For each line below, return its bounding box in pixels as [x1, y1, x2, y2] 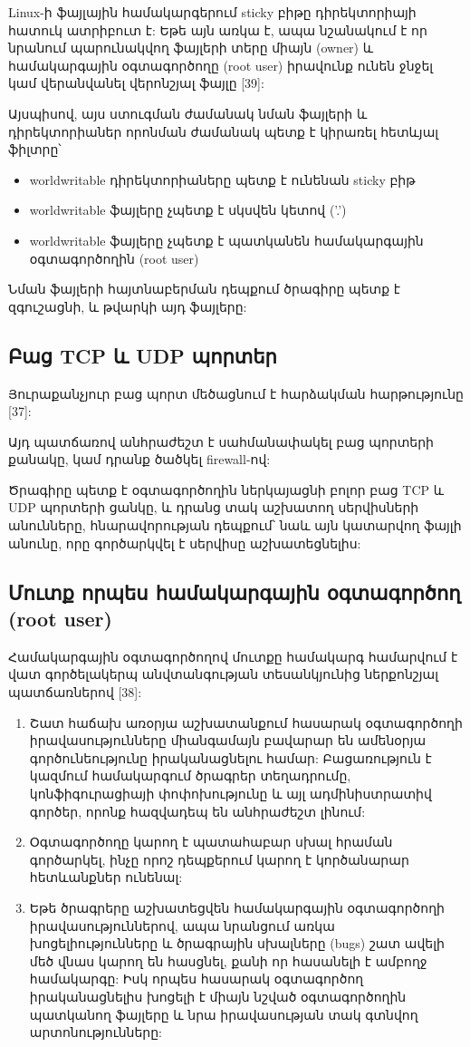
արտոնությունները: [29, 1023, 162, 1042]
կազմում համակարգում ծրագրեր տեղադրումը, [29, 766, 351, 785]
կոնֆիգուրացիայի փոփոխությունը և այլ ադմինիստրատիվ [29, 784, 432, 803]
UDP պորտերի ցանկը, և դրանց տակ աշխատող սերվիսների [8, 498, 419, 517]
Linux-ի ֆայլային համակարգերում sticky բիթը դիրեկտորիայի [8, 3, 417, 21]
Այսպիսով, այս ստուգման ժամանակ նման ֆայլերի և [8, 103, 368, 122]
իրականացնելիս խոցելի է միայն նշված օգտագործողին [29, 986, 407, 1005]
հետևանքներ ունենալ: [29, 868, 183, 887]
